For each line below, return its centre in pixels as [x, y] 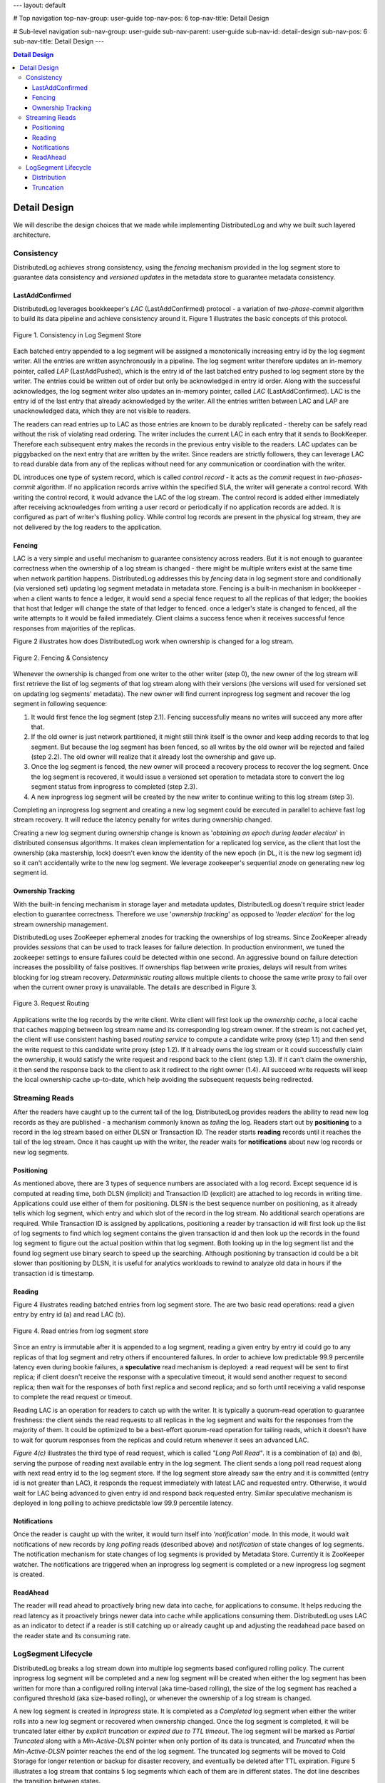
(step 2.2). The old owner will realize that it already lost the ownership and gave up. [153, 757]
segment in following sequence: [60, 704]
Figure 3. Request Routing [51, 1003]
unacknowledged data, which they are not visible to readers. [102, 411]
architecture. [32, 235]
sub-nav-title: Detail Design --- [59, 41]
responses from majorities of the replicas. [75, 628]
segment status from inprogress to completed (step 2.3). [114, 787]
